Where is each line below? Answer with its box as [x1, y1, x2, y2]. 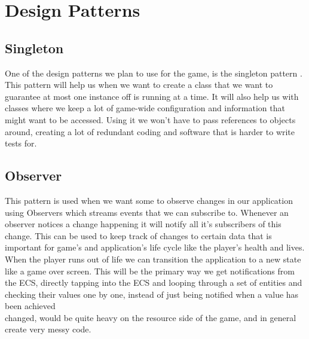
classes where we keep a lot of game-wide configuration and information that [5, 102, 285, 114]
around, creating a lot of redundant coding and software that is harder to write [5, 125, 295, 138]
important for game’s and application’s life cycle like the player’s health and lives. [5, 241, 305, 254]
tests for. [5, 137, 37, 149]
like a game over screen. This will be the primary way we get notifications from [5, 264, 295, 277]
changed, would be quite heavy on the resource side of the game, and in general [5, 311, 296, 323]
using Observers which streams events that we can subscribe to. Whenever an [5, 206, 289, 218]
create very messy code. [5, 323, 91, 335]
